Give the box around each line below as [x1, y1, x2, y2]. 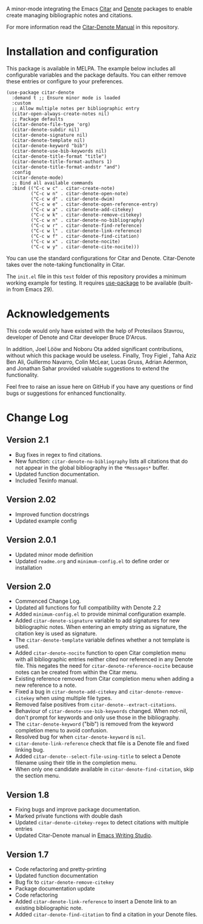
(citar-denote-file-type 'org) [12, 121, 91, 127]
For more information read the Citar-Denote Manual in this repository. [6, 24, 179, 30]
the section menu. [15, 772, 61, 779]
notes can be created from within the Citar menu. [15, 669, 138, 676]
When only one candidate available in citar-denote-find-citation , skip [15, 766, 194, 773]
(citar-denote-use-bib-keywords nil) [12, 148, 107, 154]
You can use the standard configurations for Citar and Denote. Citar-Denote [6, 254, 195, 262]
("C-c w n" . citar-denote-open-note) [30, 190, 129, 196]
